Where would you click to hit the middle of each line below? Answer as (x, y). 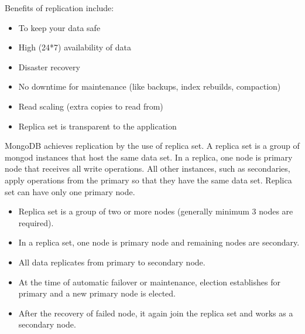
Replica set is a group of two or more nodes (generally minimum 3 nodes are (156, 211)
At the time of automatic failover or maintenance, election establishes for (149, 282)
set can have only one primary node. (70, 191)
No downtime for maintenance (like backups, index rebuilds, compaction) (150, 86)
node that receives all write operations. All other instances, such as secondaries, (148, 168)
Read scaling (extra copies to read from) (91, 106)
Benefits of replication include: (59, 8)
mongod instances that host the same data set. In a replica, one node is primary (149, 157)
